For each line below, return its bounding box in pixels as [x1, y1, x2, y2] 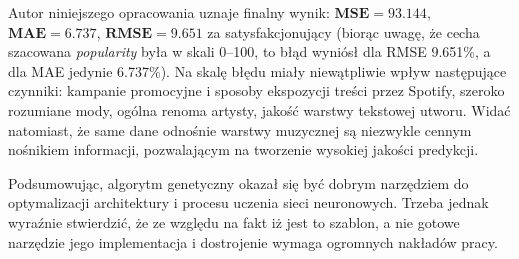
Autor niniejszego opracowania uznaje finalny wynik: [8, 2, 330, 22]
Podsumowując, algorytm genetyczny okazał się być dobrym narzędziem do [8, 172, 469, 193]
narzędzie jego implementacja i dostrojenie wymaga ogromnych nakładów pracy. [8, 231, 498, 252]
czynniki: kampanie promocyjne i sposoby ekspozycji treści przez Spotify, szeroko [8, 80, 505, 101]
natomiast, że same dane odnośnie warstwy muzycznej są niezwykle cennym [8, 119, 472, 140]
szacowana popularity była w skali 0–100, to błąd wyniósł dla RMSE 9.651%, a [8, 41, 491, 62]
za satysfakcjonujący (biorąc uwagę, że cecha [207, 21, 480, 42]
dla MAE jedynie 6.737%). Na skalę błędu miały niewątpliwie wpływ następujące [8, 60, 507, 81]
